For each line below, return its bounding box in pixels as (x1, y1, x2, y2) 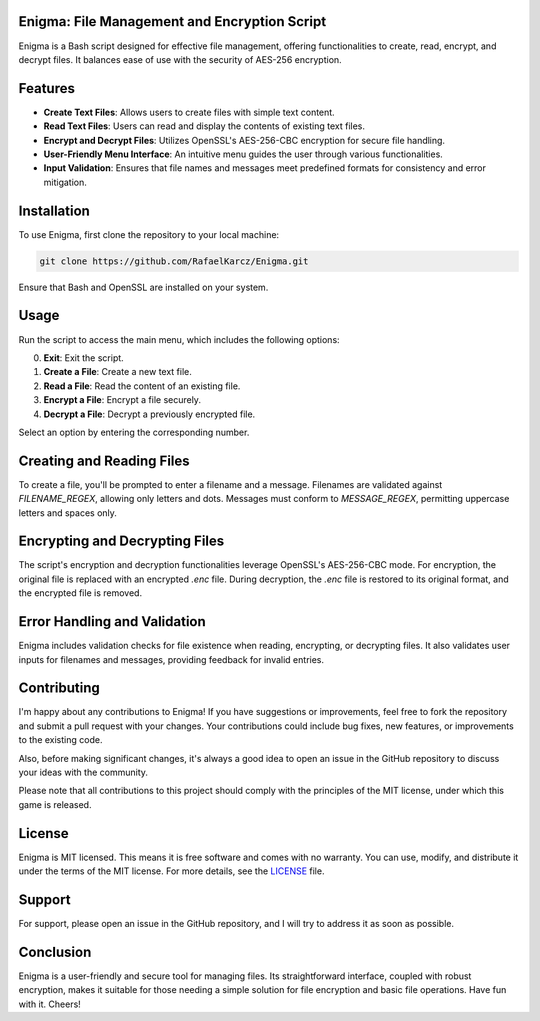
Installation (18, 202, 90, 219)
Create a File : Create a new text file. (43, 366, 192, 378)
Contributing (18, 680, 100, 697)
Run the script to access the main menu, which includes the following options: (18, 333, 340, 345)
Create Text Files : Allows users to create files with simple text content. (43, 106, 335, 118)
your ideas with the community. (18, 766, 149, 779)
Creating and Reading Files (18, 452, 190, 469)
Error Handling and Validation (18, 613, 207, 630)
